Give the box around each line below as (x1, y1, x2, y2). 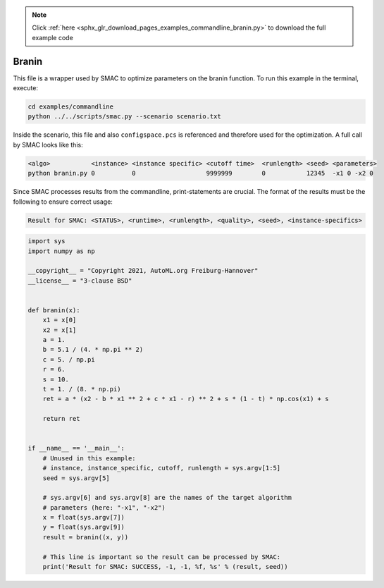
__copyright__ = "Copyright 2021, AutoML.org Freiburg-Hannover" (27, 267, 259, 275)
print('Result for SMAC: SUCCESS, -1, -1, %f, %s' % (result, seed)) (42, 563, 288, 571)
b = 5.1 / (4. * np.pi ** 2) (42, 345, 144, 354)
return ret (42, 415, 80, 423)
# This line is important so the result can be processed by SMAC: (42, 553, 281, 561)
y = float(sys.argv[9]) (42, 523, 125, 532)
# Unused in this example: (42, 454, 137, 462)
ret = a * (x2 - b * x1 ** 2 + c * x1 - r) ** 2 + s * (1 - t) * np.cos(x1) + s (42, 395, 329, 403)
